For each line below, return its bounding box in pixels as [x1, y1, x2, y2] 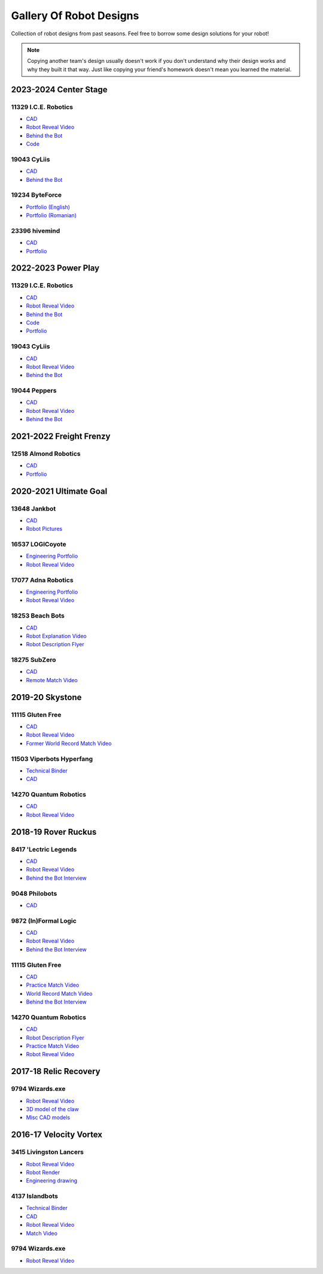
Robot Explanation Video [26, 632, 87, 640]
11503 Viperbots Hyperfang [11, 755, 93, 763]
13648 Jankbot [11, 504, 56, 513]
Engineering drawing [26, 1177, 78, 1184]
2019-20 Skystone [11, 692, 82, 703]
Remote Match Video [26, 676, 78, 683]
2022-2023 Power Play [11, 263, 100, 273]
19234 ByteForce [11, 191, 62, 199]
